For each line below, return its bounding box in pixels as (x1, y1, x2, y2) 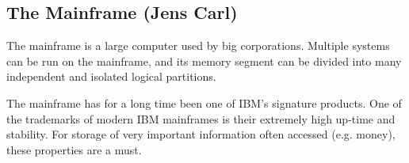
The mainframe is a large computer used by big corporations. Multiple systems (6, 37, 390, 54)
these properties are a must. (6, 141, 142, 157)
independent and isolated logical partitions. (6, 68, 216, 85)
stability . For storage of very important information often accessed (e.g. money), (6, 126, 396, 142)
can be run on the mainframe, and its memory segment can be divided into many (6, 52, 402, 69)
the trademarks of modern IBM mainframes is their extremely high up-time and (6, 110, 396, 127)
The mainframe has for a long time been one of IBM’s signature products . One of (6, 94, 402, 111)
